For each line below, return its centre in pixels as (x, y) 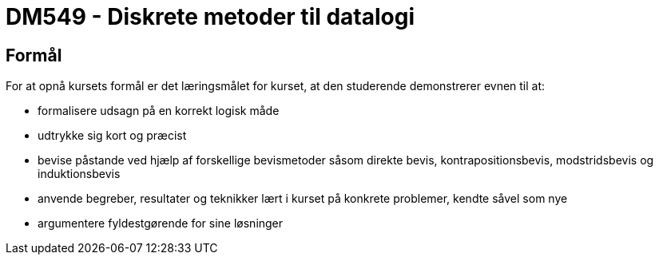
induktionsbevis (79, 174)
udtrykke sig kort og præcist (112, 136)
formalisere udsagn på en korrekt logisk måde (159, 111)
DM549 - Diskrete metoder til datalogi (210, 17)
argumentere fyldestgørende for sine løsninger (161, 223)
